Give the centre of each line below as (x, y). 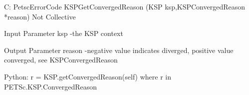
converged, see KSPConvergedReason (61, 60)
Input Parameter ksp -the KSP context (64, 33)
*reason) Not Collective (40, 16)
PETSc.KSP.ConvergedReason (51, 86)
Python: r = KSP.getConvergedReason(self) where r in (88, 76)
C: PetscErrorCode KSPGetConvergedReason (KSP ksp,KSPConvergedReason (125, 6)
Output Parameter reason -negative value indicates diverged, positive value (119, 50)
